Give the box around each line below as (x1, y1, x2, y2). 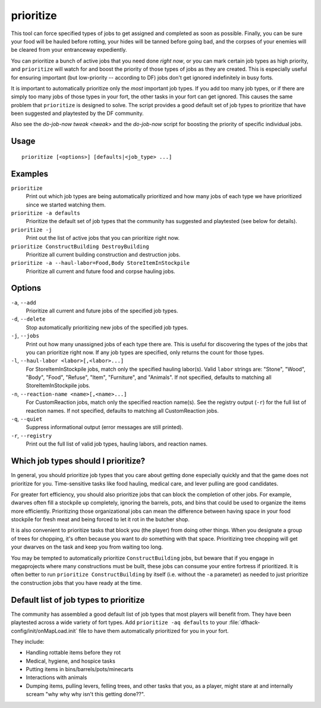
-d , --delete (11, 315, 46, 322)
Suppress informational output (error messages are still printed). (26, 424, 184, 431)
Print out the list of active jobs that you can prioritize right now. (26, 234, 180, 242)
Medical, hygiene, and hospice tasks (26, 657, 116, 665)
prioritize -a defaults (11, 209, 80, 217)
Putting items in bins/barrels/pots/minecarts (26, 666, 134, 673)
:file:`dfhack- (228, 619, 260, 626)
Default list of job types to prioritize (11, 595, 145, 605)
